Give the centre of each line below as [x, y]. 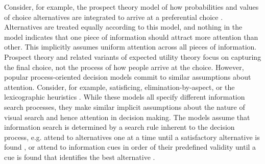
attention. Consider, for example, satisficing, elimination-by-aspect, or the [119, 87]
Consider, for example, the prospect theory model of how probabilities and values [131, 7]
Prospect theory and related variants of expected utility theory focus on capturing [133, 56]
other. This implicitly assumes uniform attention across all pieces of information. [130, 47]
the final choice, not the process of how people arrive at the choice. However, [124, 67]
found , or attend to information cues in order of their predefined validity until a [130, 147]
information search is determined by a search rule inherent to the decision [119, 127]
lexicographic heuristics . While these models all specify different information [125, 97]
